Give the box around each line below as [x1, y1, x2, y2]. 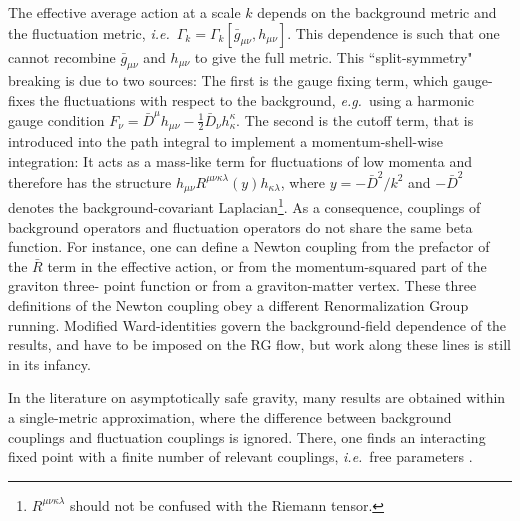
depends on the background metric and [257, 2, 497, 22]
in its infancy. [8, 353, 91, 374]
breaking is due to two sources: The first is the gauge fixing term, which [8, 70, 449, 91]
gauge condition [8, 109, 105, 130]
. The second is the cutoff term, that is [236, 109, 474, 130]
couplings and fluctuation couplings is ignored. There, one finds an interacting [8, 426, 486, 447]
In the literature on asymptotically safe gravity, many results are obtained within [8, 387, 506, 408]
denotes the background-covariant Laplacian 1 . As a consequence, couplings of [8, 194, 481, 218]
